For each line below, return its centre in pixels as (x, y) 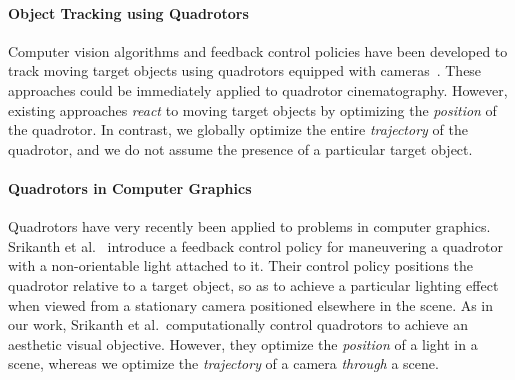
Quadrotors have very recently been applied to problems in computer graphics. (249, 226)
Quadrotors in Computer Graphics (130, 187)
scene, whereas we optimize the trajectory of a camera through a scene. (223, 363)
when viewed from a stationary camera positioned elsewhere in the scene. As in (251, 304)
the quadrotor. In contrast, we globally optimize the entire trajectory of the (238, 129)
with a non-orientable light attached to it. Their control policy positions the (241, 265)
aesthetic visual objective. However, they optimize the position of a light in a (243, 343)
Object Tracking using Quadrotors (128, 12)
